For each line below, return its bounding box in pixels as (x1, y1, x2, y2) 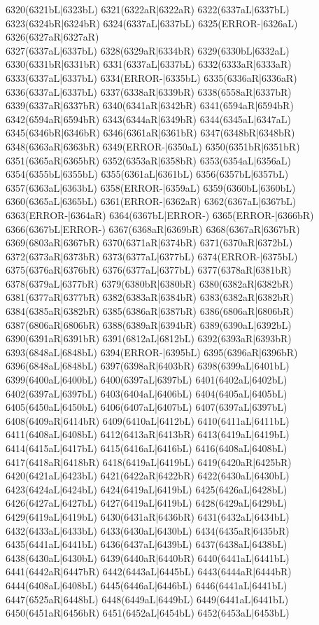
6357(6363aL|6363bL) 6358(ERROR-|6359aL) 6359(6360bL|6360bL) (6, 180, 296, 195)
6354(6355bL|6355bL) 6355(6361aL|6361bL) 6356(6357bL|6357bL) (6, 167, 289, 181)
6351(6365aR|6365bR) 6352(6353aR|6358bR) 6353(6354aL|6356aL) (6, 153, 291, 167)
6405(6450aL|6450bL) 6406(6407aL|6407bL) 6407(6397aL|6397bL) (6, 400, 288, 414)
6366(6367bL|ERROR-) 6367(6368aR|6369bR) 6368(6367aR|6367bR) (6, 221, 300, 236)
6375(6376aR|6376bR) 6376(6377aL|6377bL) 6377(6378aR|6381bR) (6, 262, 292, 277)
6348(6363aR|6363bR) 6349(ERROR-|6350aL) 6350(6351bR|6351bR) (6, 139, 300, 153)
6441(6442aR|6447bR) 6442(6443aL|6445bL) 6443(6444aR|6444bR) (6, 564, 292, 579)
